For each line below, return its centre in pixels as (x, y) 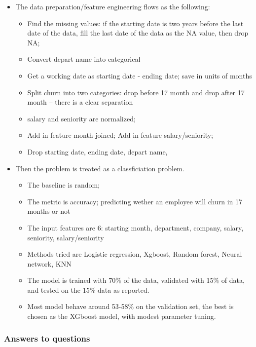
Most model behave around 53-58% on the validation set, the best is (130, 306)
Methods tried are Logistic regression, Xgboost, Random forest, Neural (135, 254)
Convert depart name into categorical (84, 59)
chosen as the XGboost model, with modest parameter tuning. (122, 316)
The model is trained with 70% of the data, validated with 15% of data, (136, 280)
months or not (49, 211)
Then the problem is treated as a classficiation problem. (100, 168)
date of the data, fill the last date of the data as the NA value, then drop (138, 33)
